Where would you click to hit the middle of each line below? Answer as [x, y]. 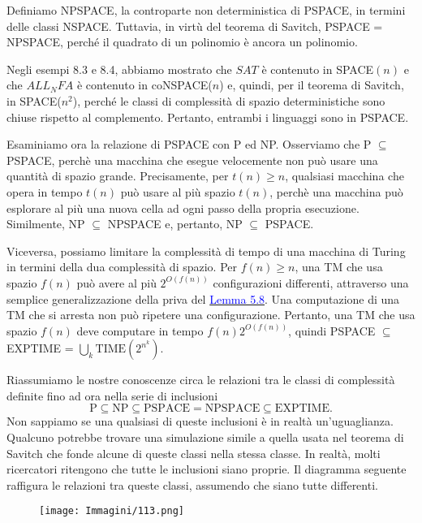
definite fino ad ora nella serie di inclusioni [112, 395]
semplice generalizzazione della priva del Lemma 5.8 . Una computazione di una [203, 298]
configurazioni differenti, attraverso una [311, 282]
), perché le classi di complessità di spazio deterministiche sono [229, 100]
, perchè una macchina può [336, 191]
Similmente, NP [46, 224]
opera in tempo [45, 191]
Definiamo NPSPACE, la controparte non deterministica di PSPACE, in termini [206, 10]
